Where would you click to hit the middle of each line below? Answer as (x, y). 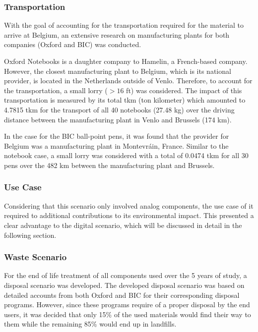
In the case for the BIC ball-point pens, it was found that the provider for (117, 136)
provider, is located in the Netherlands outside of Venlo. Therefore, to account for (128, 81)
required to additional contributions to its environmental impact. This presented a (129, 215)
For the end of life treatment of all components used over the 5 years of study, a (126, 275)
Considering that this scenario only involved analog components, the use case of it (129, 205)
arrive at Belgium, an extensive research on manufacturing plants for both (117, 34)
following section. (30, 235)
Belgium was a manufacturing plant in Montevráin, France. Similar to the (116, 145)
